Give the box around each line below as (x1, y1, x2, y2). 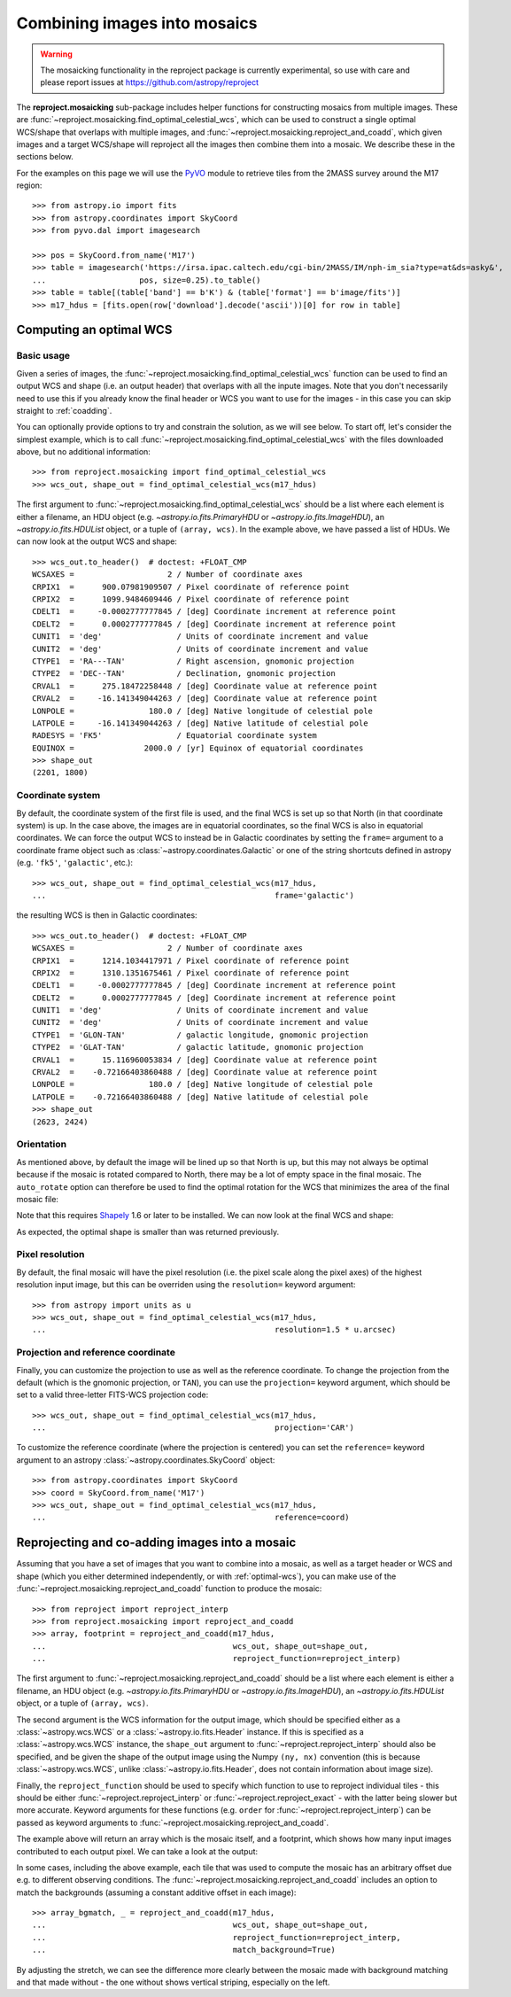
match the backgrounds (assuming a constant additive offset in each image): (16, 1887, 297, 1898)
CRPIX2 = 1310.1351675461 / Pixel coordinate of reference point (32, 967, 350, 978)
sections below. (16, 152, 74, 162)
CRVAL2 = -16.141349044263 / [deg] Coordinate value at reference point (32, 694, 378, 703)
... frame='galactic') (32, 890, 354, 900)
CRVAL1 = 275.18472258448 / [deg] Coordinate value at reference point (32, 680, 378, 691)
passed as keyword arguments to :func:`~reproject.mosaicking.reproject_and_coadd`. (16, 1817, 329, 1828)
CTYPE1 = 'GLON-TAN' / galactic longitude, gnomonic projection (32, 1030, 368, 1040)
